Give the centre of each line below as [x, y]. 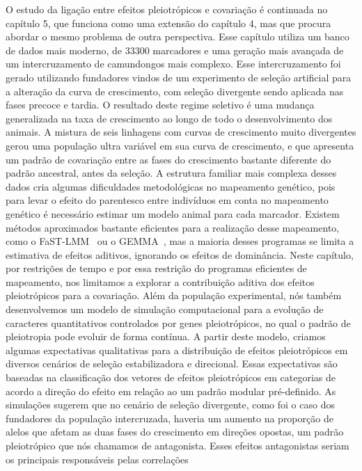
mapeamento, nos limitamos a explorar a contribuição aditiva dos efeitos [160, 281]
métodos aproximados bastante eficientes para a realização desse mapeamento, [173, 227]
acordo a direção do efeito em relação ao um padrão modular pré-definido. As [171, 391]
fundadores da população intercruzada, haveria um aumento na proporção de [170, 418]
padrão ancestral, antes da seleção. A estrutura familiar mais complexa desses [171, 173]
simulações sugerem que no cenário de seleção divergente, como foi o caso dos [170, 405]
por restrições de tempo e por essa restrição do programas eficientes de [156, 268]
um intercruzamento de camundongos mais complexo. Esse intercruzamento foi [173, 64]
